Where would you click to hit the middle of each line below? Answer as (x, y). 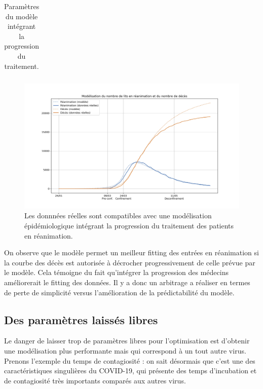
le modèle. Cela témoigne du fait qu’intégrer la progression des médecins (116, 272)
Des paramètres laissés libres (81, 319)
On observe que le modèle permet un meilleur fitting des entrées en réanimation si (131, 252)
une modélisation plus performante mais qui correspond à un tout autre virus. (125, 350)
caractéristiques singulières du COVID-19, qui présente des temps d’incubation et (130, 371)
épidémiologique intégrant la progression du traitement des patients (129, 226)
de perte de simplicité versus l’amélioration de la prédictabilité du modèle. (119, 292)
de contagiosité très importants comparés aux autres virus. (95, 380)
